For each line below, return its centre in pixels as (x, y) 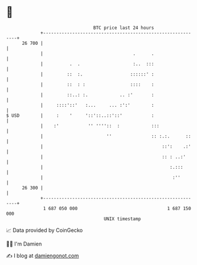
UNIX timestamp (122, 219)
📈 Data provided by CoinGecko (45, 230)
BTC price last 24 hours (124, 28)
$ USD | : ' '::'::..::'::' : (80, 115)
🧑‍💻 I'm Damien (24, 244)
